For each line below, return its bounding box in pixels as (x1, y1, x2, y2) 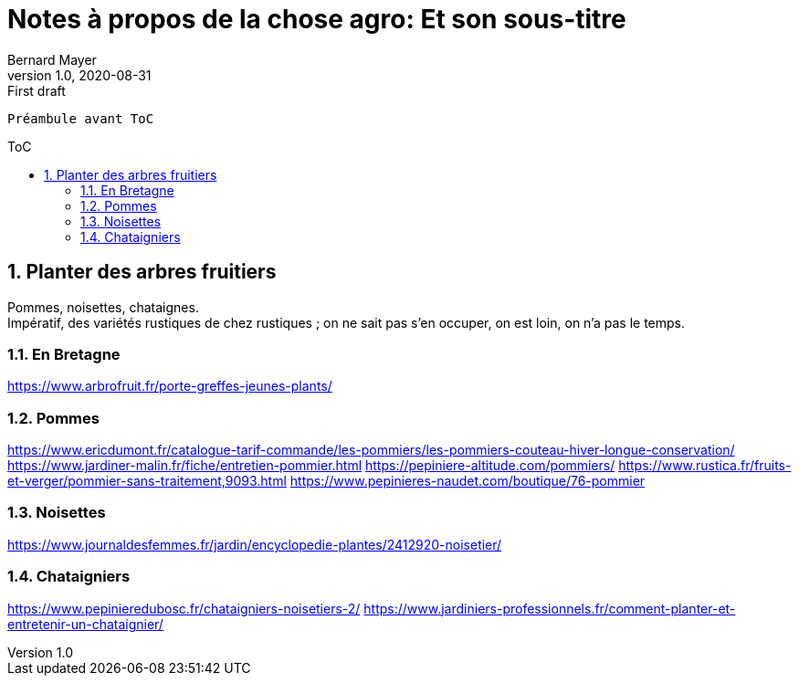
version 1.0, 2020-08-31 (7, 67, 152, 83)
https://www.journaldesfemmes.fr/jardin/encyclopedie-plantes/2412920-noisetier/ (7, 536, 502, 552)
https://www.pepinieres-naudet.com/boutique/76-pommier (289, 473, 646, 489)
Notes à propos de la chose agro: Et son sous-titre (7, 4, 626, 35)
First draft (7, 82, 66, 99)
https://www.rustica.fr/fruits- (618, 457, 792, 474)
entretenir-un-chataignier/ (7, 615, 163, 632)
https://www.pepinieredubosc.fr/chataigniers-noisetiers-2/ (7, 600, 361, 616)
